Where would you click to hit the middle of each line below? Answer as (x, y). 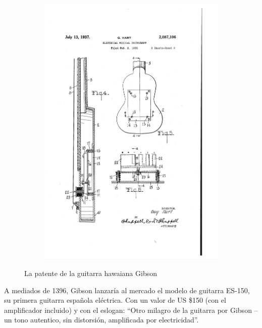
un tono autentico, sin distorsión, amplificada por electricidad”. (101, 320)
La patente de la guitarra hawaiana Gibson (91, 273)
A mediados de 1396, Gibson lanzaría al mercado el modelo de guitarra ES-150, (127, 290)
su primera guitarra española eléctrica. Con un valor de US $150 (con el (115, 300)
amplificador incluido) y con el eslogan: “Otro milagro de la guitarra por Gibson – (131, 310)
